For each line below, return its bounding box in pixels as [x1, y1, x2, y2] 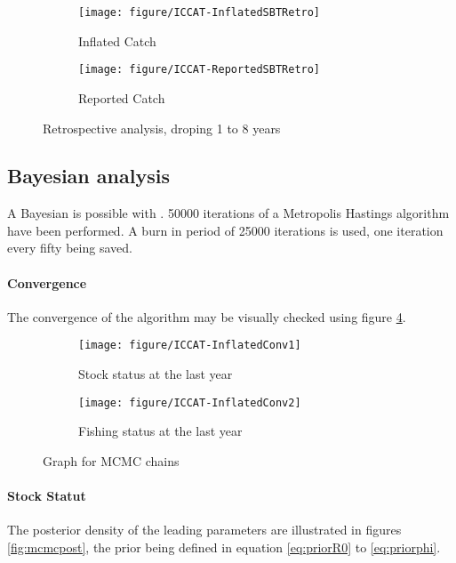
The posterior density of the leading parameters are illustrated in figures [7, 520, 402, 539]
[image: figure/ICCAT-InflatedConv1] [78, 339, 301, 352]
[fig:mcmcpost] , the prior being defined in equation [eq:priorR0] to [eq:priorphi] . [7, 537, 441, 556]
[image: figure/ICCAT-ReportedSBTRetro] [78, 63, 321, 76]
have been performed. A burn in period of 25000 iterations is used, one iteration [7, 221, 444, 239]
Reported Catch [78, 88, 165, 107]
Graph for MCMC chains [43, 451, 180, 470]
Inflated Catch [78, 31, 156, 50]
